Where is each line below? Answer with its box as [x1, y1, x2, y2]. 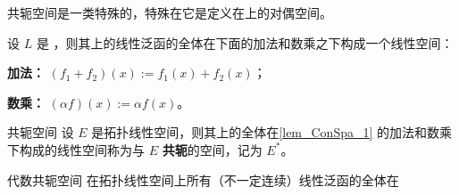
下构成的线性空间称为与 [7, 140, 145, 158]
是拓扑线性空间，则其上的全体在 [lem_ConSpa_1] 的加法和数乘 [91, 123, 453, 142]
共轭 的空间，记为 [162, 140, 263, 158]
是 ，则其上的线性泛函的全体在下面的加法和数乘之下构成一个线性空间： [36, 33, 454, 52]
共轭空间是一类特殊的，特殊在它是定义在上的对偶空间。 [7, 4, 332, 21]
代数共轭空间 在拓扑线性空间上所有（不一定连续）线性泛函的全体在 [7, 170, 399, 189]
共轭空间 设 [7, 123, 74, 142]
